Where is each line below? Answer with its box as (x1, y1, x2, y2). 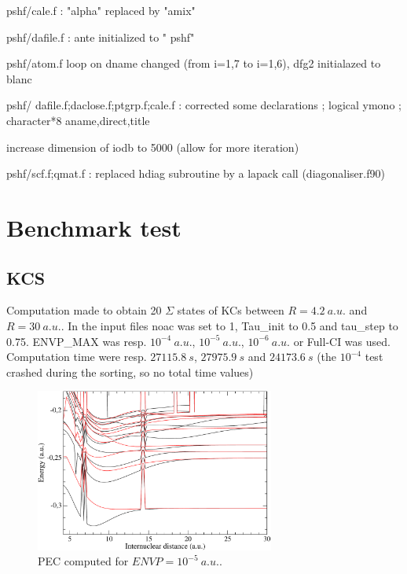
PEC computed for (38, 553, 129, 569)
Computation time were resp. (6, 348, 147, 365)
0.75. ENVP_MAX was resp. (6, 333, 147, 349)
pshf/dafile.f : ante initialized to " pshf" (6, 28, 195, 45)
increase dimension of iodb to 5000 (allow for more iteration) (6, 138, 299, 155)
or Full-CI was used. (293, 333, 390, 349)
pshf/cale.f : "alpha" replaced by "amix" (6, 2, 196, 18)
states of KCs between (177, 302, 284, 318)
